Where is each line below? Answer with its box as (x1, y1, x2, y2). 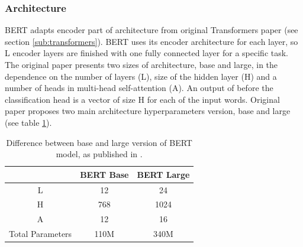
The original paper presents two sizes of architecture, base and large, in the (5, 58, 278, 70)
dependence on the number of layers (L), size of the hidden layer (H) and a (5, 70, 277, 82)
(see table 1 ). (5, 116, 52, 128)
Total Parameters (9, 227, 72, 240)
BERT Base (80, 168, 129, 180)
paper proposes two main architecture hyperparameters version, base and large (5, 105, 291, 117)
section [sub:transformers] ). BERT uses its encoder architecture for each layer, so (5, 35, 298, 47)
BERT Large (137, 168, 190, 180)
